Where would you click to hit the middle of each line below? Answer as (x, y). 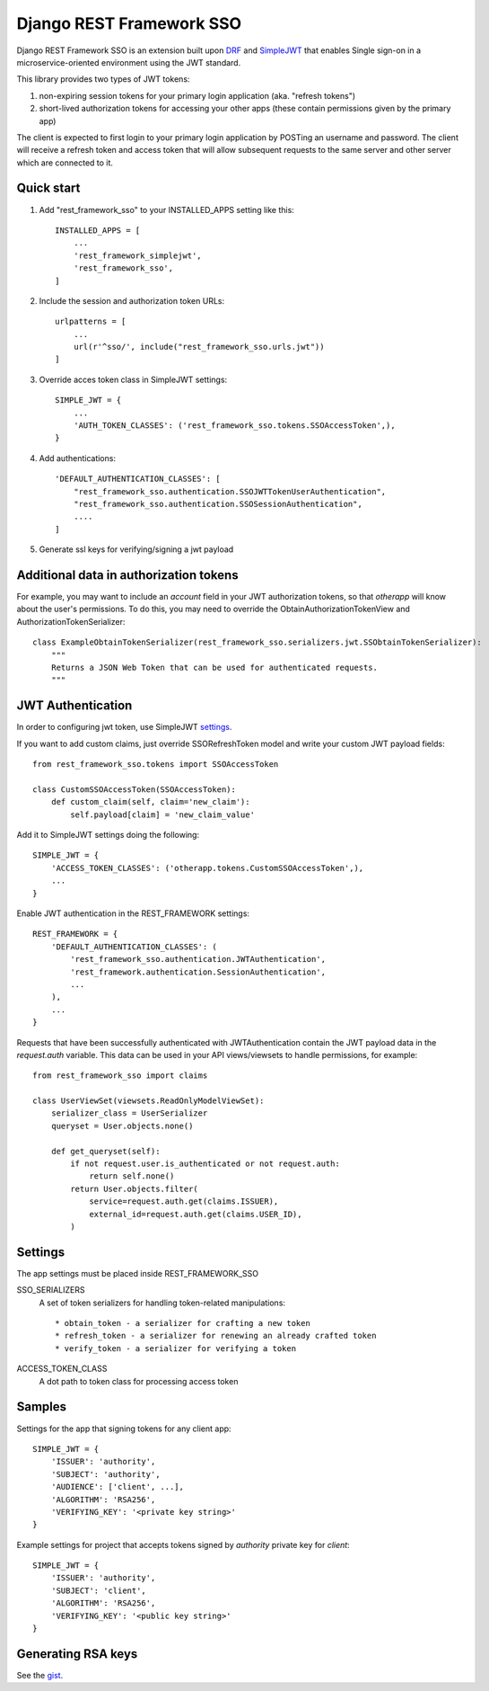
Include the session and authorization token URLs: (131, 300)
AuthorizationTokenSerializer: (71, 621)
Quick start (48, 188)
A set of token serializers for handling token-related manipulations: (162, 1303)
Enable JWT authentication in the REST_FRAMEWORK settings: (133, 913)
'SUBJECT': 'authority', (105, 1474)
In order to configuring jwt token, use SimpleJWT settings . (124, 727)
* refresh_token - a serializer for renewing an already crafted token (216, 1336)
